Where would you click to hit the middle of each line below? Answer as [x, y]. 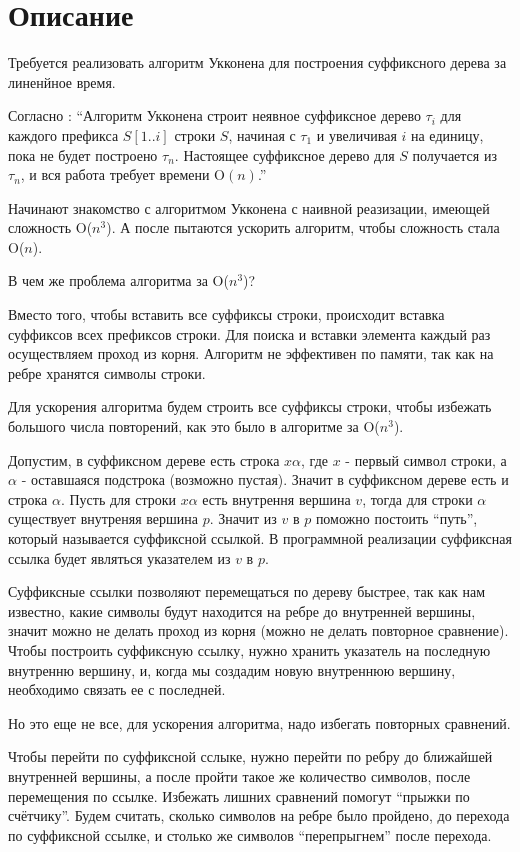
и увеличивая [356, 134]
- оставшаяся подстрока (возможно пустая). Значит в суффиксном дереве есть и [265, 479]
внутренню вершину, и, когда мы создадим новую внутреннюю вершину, [232, 669]
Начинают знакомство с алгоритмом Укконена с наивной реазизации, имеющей [249, 207]
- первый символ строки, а [426, 459]
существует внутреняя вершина [103, 518]
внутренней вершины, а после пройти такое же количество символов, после [239, 775]
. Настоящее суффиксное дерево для [284, 154]
